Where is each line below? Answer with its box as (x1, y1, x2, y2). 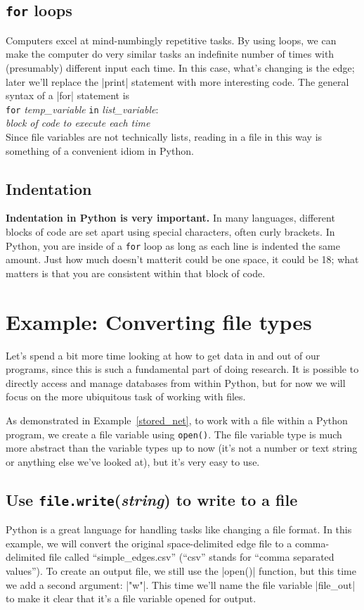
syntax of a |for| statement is (6, 88, 130, 103)
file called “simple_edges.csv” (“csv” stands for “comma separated (48, 549, 334, 564)
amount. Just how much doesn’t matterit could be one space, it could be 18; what (6, 252, 359, 267)
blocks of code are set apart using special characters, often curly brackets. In (6, 224, 335, 239)
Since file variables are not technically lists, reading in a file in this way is (6, 129, 323, 144)
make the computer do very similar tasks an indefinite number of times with (6, 46, 334, 61)
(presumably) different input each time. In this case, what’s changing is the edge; (6, 60, 355, 75)
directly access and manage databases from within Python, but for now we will (6, 375, 346, 390)
